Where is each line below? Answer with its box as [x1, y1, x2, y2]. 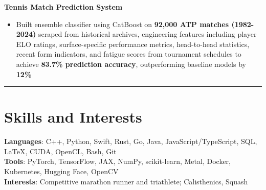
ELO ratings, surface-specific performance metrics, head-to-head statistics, [16, 38, 250, 49]
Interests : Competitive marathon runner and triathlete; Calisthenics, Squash [4, 176, 248, 186]
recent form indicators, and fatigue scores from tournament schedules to [16, 49, 241, 59]
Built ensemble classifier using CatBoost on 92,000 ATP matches [16, 18, 229, 29]
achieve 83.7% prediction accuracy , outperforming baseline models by [16, 58, 246, 69]
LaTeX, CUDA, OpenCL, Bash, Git [4, 146, 117, 156]
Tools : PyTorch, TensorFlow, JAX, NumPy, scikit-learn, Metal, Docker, [4, 156, 231, 167]
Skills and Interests [4, 106, 142, 127]
